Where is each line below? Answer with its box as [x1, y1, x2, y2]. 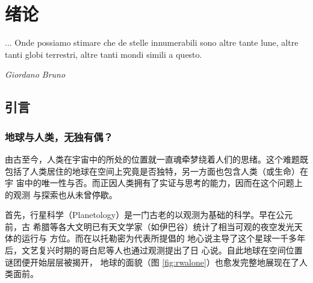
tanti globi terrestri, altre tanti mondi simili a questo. [5, 48, 202, 60]
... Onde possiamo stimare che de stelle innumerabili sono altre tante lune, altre [5, 36, 299, 49]
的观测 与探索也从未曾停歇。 [5, 188, 117, 201]
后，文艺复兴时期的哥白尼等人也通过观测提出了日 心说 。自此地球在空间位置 [5, 244, 303, 257]
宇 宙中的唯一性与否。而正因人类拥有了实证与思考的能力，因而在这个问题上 [5, 176, 303, 189]
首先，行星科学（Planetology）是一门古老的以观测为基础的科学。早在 [5, 208, 276, 221]
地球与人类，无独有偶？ [5, 129, 113, 144]
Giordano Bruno [5, 68, 66, 81]
